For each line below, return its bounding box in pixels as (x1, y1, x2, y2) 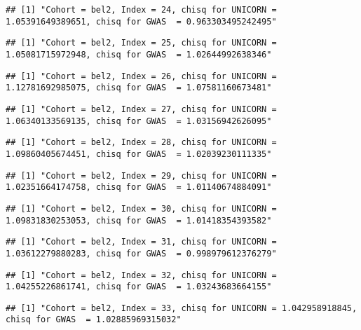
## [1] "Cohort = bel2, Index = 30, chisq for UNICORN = (6, 203, 277, 214)
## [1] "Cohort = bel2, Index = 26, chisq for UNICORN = (6, 71, 277, 81)
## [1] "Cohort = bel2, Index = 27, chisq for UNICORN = (6, 104, 277, 114)
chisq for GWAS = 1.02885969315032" (6, 315, 182, 325)
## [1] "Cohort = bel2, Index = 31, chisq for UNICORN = (6, 237, 277, 247)
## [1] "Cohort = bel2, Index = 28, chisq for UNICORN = (6, 137, 277, 148)
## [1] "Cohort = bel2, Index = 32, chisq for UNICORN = (6, 270, 277, 280)
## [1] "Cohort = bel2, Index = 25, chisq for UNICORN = (6, 38, 277, 48)
